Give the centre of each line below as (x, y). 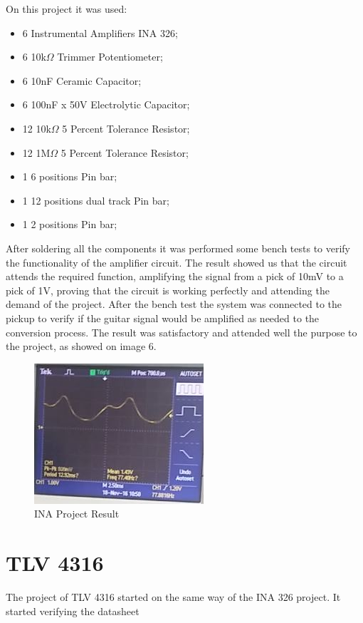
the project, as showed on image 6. (81, 346)
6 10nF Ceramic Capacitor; (82, 80)
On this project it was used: (67, 9)
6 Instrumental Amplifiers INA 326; (100, 32)
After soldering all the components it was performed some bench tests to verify (178, 248)
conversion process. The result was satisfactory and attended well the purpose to (181, 332)
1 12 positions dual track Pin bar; (96, 200)
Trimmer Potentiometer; (110, 57)
